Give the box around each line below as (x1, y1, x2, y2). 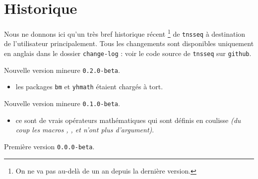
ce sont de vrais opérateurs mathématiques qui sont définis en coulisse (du (15, 115, 241, 125)
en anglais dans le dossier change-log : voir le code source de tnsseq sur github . (4, 48, 252, 59)
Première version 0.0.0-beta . (4, 141, 95, 151)
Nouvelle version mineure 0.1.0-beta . (4, 98, 120, 108)
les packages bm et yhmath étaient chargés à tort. (15, 81, 163, 92)
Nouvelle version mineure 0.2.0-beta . (4, 64, 120, 75)
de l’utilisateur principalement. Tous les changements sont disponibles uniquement (4, 38, 254, 49)
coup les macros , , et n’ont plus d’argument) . (15, 124, 154, 135)
